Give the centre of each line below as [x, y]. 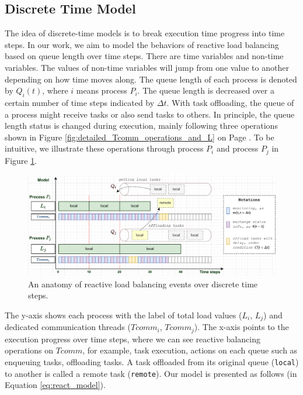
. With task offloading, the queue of [230, 102]
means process [102, 90]
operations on [29, 350]
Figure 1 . [21, 160]
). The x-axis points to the [241, 327]
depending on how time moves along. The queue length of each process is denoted [151, 79]
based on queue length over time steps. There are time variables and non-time [144, 56]
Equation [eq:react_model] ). [55, 385]
